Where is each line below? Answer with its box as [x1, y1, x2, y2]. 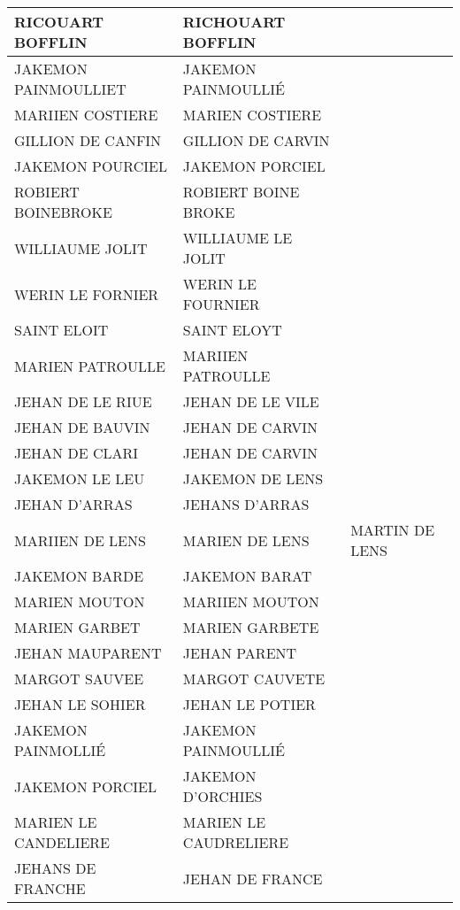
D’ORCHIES [182, 786, 263, 806]
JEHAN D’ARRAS [14, 494, 133, 514]
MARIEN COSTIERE [182, 104, 322, 125]
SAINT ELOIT [14, 320, 109, 340]
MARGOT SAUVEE [14, 668, 144, 689]
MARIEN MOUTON [14, 591, 145, 612]
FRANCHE [14, 878, 86, 898]
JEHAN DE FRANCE [182, 868, 323, 889]
